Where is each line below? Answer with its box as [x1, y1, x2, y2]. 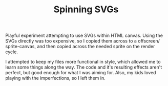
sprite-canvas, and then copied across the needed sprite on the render [5, 44, 155, 50]
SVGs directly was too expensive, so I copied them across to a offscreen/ [5, 38, 160, 44]
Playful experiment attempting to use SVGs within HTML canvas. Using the [5, 32, 163, 39]
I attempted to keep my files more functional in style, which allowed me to [5, 59, 161, 65]
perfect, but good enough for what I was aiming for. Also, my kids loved [5, 70, 156, 76]
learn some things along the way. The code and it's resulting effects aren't [5, 64, 162, 70]
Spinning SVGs [53, 4, 119, 15]
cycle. [5, 49, 18, 55]
